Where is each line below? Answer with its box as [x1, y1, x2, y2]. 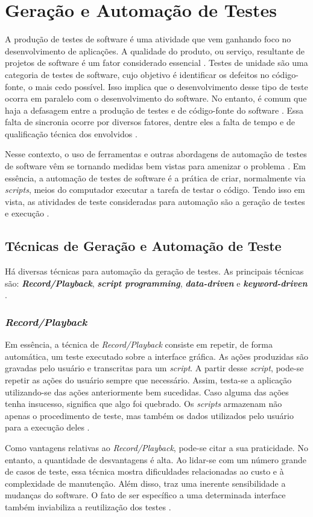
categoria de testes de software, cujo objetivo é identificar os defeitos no [5, 68, 270, 80]
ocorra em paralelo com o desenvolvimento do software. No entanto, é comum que [5, 92, 307, 105]
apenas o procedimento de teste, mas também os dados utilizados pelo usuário [5, 409, 294, 421]
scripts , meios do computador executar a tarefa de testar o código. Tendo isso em [5, 183, 305, 196]
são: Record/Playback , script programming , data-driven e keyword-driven [5, 276, 308, 289]
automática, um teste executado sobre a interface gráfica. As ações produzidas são [5, 350, 309, 362]
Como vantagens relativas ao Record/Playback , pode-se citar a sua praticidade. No [5, 441, 308, 454]
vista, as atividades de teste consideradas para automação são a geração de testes [5, 195, 305, 207]
